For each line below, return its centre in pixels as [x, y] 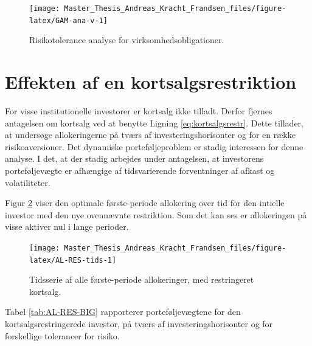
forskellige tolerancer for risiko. [62, 335]
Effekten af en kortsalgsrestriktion [151, 82]
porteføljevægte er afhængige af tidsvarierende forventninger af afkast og [140, 170]
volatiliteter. [28, 182]
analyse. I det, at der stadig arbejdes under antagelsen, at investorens [134, 158]
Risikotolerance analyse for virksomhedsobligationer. [127, 40]
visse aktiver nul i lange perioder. [67, 227]
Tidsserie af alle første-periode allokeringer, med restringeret [142, 279]
